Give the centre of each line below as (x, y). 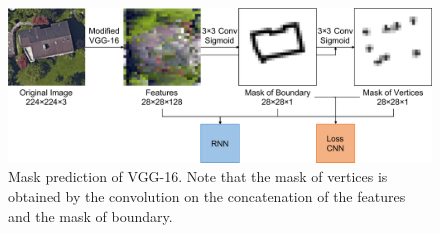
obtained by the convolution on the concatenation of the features (207, 196)
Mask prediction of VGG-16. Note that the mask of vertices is (198, 176)
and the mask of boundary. (90, 215)
